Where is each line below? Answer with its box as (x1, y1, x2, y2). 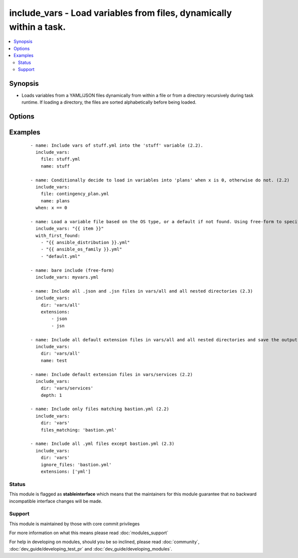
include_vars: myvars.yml (35, 274, 99, 280)
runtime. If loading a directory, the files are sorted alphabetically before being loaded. (21, 99, 197, 105)
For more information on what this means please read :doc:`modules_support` (9, 530, 168, 536)
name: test (40, 358, 68, 363)
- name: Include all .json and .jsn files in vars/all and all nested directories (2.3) (30, 288, 253, 294)
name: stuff (40, 163, 70, 169)
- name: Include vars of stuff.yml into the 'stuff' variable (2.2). (30, 142, 204, 148)
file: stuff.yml (40, 156, 80, 162)
